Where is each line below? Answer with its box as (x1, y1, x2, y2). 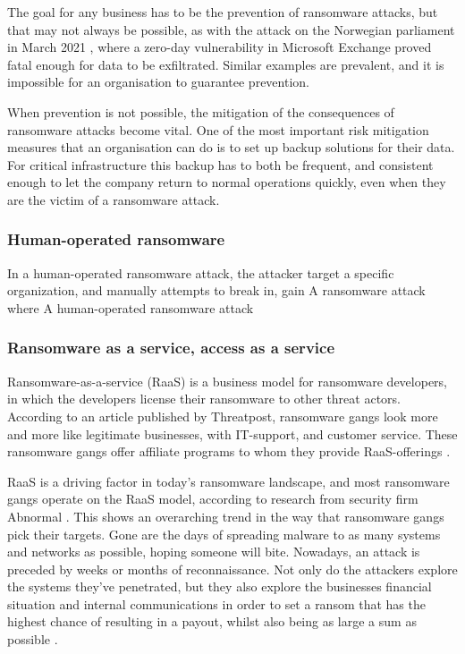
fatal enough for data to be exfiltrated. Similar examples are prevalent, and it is (7, 55, 444, 73)
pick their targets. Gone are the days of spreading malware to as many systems (7, 524, 441, 543)
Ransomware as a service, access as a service (7, 336, 335, 359)
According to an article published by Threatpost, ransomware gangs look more (7, 406, 438, 425)
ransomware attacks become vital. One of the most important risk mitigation (7, 120, 429, 139)
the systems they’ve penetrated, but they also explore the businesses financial (7, 577, 432, 596)
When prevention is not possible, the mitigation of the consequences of (7, 102, 394, 121)
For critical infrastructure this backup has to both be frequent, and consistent (7, 155, 434, 174)
